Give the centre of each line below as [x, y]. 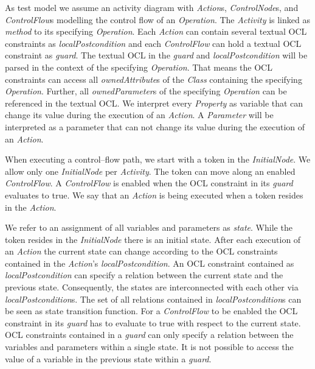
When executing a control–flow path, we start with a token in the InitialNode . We [158, 159]
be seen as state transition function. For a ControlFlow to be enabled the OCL [151, 311]
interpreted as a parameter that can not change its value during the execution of [155, 126]
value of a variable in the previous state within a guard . [108, 358]
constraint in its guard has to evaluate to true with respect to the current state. [153, 322]
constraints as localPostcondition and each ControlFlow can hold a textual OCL [153, 43]
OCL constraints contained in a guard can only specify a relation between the [149, 335]
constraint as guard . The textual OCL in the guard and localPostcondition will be [156, 55]
